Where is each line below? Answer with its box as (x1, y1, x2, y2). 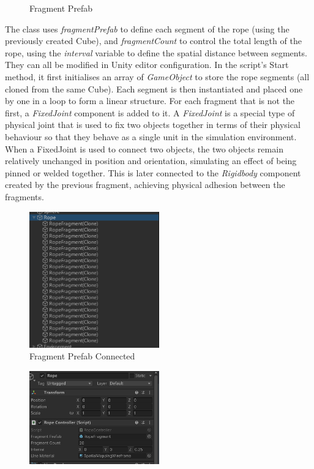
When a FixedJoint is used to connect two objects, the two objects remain (5, 142, 283, 155)
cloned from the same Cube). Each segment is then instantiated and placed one (5, 82, 303, 95)
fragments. (5, 190, 44, 203)
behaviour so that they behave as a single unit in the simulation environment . (5, 130, 297, 143)
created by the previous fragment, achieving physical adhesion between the (5, 178, 285, 191)
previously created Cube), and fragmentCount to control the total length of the (5, 34, 302, 47)
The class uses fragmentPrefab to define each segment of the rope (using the (5, 22, 290, 35)
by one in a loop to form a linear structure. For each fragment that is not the (5, 94, 295, 107)
